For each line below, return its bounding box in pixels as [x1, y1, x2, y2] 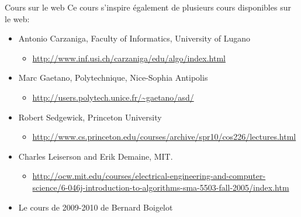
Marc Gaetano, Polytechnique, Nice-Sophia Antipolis [18, 71, 208, 84]
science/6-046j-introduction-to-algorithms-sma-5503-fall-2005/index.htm [32, 181, 289, 193]
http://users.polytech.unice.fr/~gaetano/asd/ [32, 91, 194, 103]
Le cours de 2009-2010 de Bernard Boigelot [18, 201, 173, 213]
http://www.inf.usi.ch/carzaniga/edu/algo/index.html [32, 51, 226, 64]
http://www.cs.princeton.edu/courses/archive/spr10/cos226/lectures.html [32, 130, 296, 143]
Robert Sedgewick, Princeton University [18, 111, 162, 123]
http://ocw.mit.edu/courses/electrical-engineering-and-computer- [32, 170, 266, 182]
